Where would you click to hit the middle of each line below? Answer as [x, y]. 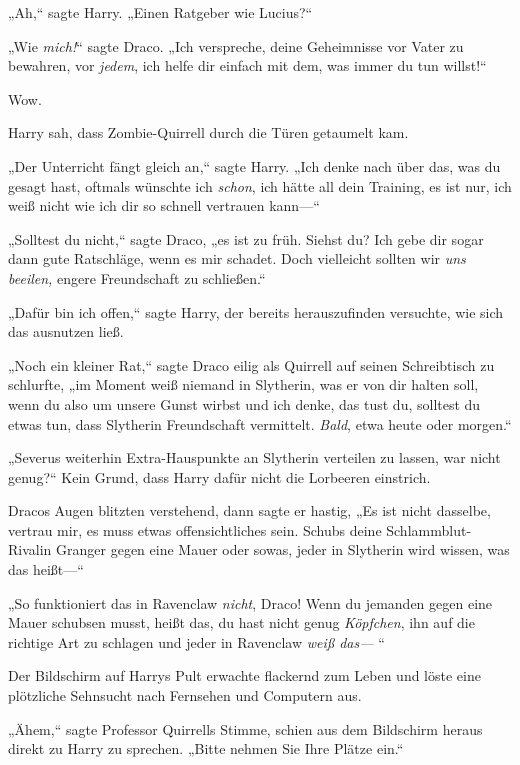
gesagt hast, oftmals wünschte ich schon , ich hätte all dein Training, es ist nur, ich [260, 185]
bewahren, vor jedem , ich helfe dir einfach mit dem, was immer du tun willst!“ [247, 65]
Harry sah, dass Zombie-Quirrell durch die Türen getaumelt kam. [208, 132]
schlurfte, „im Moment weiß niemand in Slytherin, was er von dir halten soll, [243, 384]
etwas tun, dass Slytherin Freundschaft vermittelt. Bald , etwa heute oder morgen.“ [260, 423]
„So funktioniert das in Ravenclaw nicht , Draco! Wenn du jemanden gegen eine [250, 602]
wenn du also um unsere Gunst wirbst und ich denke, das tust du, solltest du [244, 403]
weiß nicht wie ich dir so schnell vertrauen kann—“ [164, 205]
